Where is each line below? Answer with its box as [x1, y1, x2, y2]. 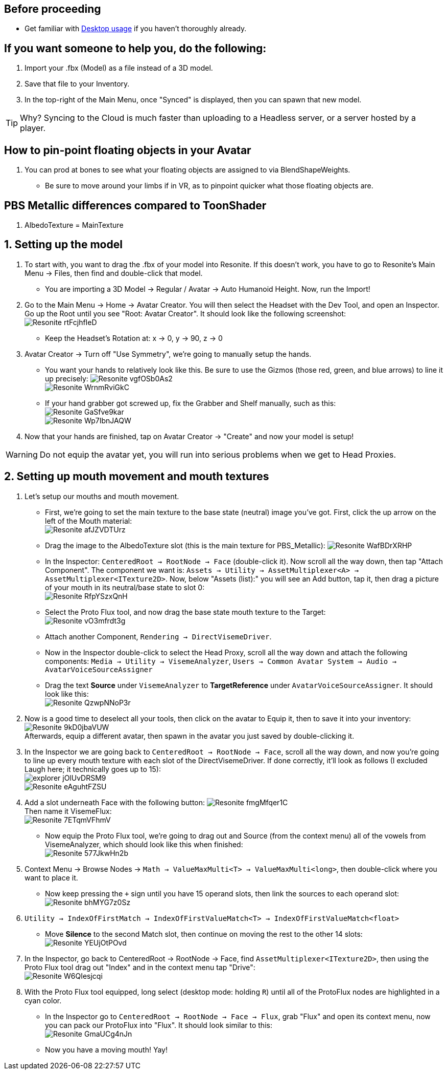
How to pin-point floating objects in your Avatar [4, 143, 251, 157]
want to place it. [25, 873, 78, 882]
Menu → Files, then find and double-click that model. [25, 268, 203, 277]
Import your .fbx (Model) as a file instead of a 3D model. [25, 63, 213, 73]
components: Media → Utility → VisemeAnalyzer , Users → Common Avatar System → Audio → [45, 656, 397, 665]
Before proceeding [4, 3, 101, 15]
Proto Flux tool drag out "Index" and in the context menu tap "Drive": [25, 962, 255, 972]
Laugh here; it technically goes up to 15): [25, 764, 161, 774]
